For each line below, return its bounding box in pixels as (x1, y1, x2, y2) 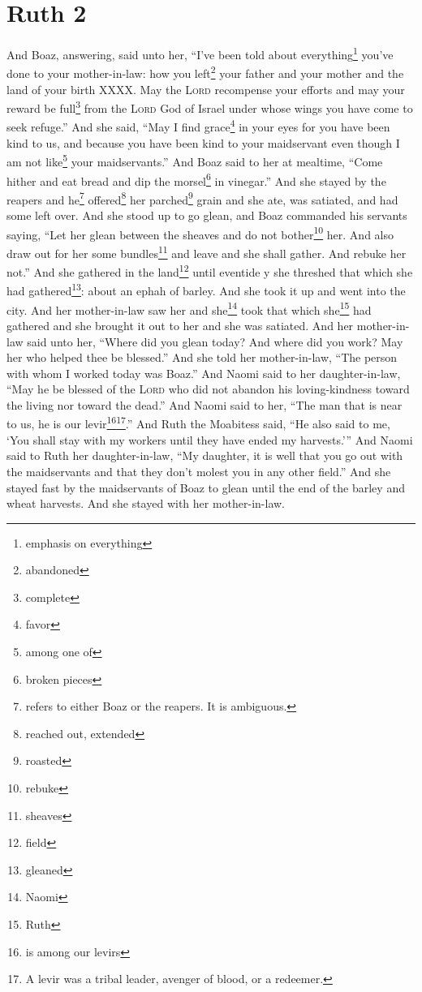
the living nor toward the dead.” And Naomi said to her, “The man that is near (6, 396, 403, 413)
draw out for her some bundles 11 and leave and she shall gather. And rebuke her (6, 242, 407, 261)
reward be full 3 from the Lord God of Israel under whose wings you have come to (6, 97, 413, 116)
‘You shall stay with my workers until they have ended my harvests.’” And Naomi (6, 431, 413, 448)
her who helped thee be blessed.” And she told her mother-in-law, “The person (6, 349, 398, 366)
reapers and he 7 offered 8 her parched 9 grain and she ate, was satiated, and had (6, 188, 398, 208)
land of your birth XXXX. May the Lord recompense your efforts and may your (6, 80, 405, 97)
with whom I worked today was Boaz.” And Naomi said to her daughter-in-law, (6, 364, 401, 381)
